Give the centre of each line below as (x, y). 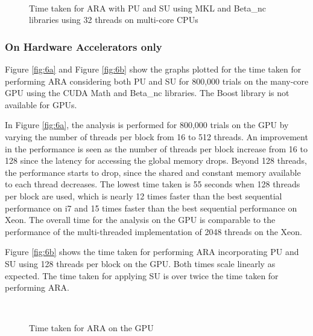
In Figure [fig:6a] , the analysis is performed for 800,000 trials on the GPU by (147, 125)
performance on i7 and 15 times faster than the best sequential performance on (151, 208)
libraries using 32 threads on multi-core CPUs (114, 20)
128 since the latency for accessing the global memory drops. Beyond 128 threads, (156, 160)
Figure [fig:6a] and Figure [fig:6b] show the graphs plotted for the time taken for (153, 69)
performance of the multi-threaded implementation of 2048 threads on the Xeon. (153, 231)
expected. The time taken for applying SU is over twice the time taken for (142, 275)
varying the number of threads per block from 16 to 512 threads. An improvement (156, 136)
